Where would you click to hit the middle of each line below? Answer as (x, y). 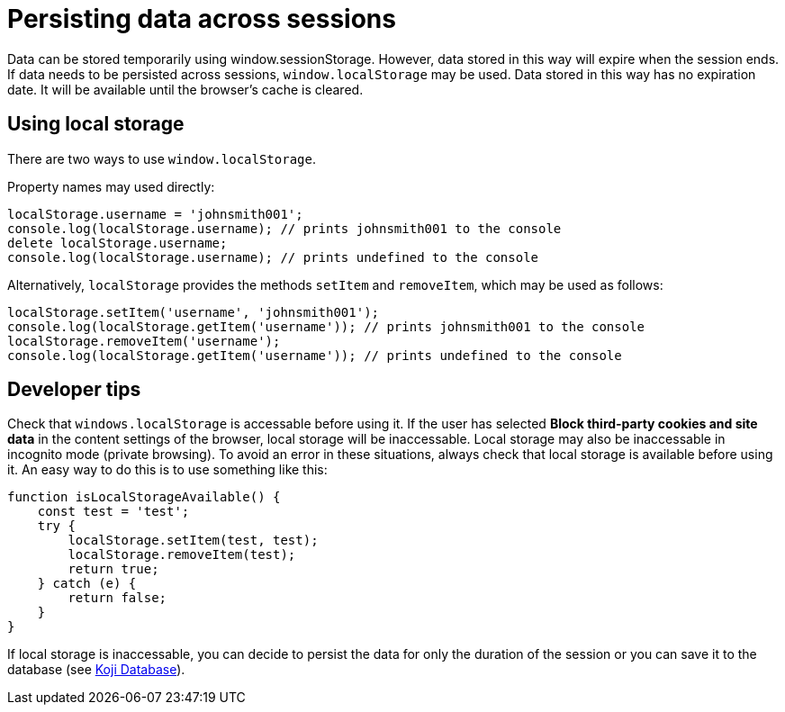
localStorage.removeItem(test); (182, 555)
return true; (113, 569)
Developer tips (74, 390)
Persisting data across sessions (202, 19)
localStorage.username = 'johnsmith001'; (155, 214)
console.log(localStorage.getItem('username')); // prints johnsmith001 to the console (326, 326)
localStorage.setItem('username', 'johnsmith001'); (194, 312)
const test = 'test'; (113, 512)
